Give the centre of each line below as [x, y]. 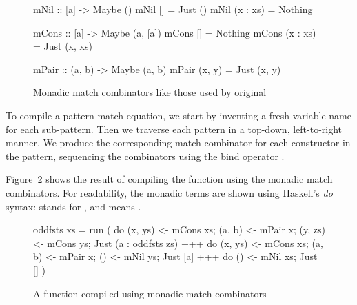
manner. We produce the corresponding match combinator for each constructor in [178, 142]
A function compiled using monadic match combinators [150, 293]
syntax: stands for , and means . [73, 206]
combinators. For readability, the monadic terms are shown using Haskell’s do [169, 192]
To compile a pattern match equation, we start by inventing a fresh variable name [178, 115]
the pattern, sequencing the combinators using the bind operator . [145, 156]
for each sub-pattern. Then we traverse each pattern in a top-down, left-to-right [174, 129]
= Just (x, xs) [63, 46]
